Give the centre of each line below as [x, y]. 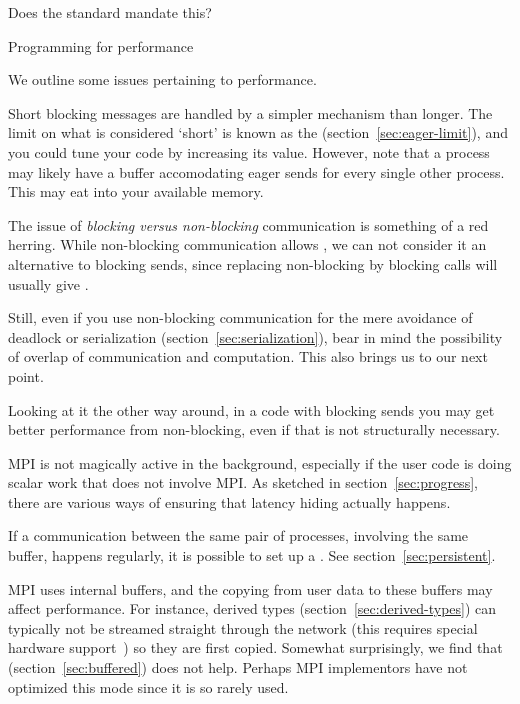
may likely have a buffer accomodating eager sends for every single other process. [256, 171]
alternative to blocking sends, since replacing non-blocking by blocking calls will [253, 263]
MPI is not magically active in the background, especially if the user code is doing [260, 462]
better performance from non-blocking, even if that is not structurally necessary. [254, 429]
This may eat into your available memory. [136, 191]
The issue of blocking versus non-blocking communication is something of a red [248, 224]
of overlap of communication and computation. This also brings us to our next [248, 356]
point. [26, 375]
